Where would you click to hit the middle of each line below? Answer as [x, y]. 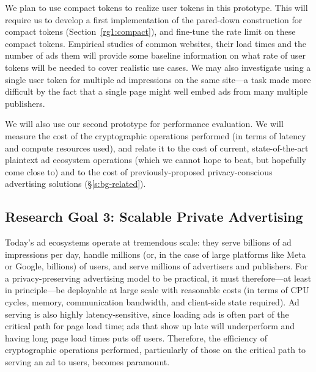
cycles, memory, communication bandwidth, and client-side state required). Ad [152, 302]
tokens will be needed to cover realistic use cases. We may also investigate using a [158, 67]
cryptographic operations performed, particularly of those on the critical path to [156, 350]
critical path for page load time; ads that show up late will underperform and [150, 326]
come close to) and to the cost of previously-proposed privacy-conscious [139, 171]
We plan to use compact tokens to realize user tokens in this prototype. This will [156, 7]
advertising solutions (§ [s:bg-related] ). [75, 184]
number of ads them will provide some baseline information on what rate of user [156, 55]
